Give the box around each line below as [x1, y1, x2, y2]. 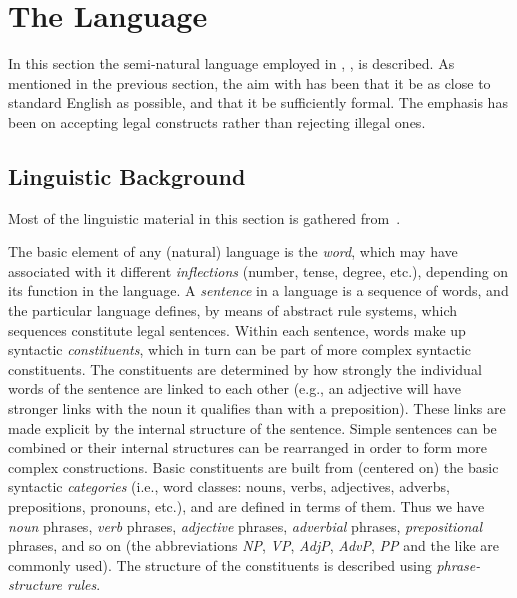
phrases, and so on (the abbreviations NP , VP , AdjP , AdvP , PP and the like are [8, 535, 499, 556]
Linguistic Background [8, 160, 246, 191]
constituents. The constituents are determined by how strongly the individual [8, 358, 482, 379]
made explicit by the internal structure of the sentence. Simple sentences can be [8, 417, 497, 438]
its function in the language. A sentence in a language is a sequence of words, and [8, 280, 509, 301]
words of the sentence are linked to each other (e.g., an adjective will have [8, 378, 461, 399]
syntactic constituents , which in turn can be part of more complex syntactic [8, 339, 471, 360]
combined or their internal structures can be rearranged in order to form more [8, 437, 487, 458]
